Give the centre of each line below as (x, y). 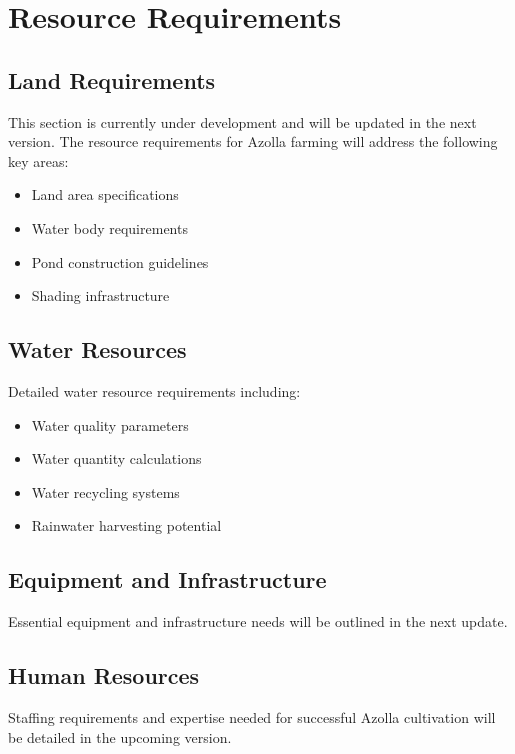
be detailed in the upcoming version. (120, 736)
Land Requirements (112, 79)
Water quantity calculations (116, 458)
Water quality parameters (110, 424)
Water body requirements (109, 227)
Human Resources (104, 675)
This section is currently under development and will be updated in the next (242, 121)
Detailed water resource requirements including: (154, 390)
